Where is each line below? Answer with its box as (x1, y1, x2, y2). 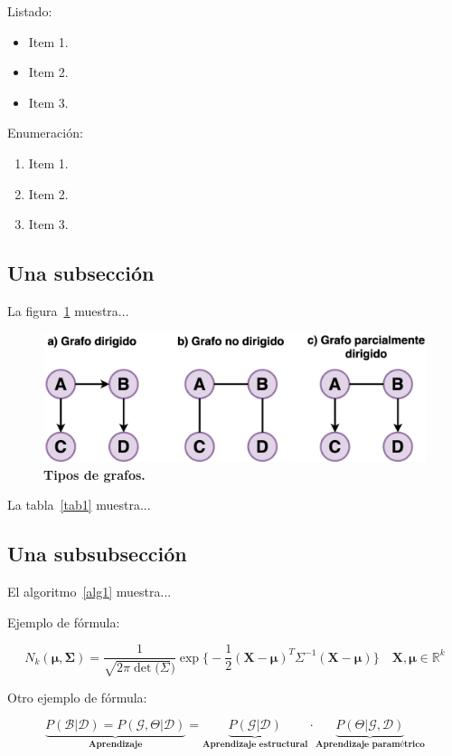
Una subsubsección (7, 540, 187, 568)
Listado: (7, 2, 52, 20)
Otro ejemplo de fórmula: (7, 687, 147, 706)
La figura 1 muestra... (7, 301, 129, 320)
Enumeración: (7, 123, 83, 142)
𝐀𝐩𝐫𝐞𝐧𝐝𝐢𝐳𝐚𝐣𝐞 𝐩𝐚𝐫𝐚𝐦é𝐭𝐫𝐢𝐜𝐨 (315, 740, 425, 750)
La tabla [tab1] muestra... (7, 495, 151, 514)
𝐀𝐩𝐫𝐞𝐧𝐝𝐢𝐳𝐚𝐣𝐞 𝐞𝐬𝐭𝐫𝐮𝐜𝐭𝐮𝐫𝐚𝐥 (202, 740, 308, 750)
